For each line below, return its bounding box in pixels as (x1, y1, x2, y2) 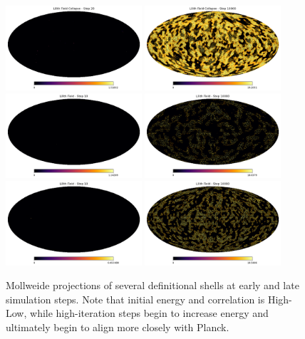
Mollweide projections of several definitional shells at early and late (6, 278, 299, 293)
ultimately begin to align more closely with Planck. (6, 320, 229, 335)
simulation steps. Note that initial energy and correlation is (6, 291, 265, 306)
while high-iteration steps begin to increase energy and (30, 306, 269, 320)
